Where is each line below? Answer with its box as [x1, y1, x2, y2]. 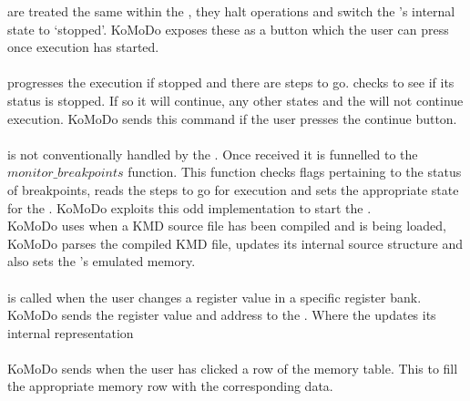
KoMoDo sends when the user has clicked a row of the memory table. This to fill [7, 358, 458, 377]
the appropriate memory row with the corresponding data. [7, 376, 333, 396]
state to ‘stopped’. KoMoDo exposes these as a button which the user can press [7, 19, 449, 38]
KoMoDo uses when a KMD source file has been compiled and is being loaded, [7, 216, 446, 235]
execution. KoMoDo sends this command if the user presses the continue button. [7, 108, 457, 128]
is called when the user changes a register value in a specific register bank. [7, 287, 422, 306]
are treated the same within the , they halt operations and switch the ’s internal [7, 2, 455, 20]
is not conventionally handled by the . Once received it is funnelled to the [7, 144, 418, 163]
